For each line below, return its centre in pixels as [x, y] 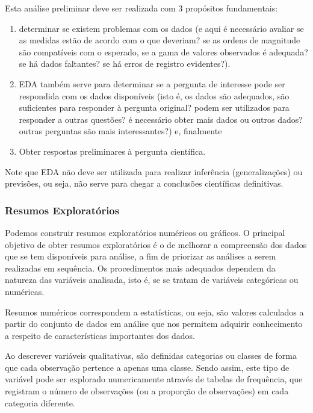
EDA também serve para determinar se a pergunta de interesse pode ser [152, 83]
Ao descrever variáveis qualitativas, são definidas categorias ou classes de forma [151, 356]
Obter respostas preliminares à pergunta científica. [112, 151]
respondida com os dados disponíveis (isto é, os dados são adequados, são [154, 95]
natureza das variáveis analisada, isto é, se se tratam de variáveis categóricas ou [152, 280]
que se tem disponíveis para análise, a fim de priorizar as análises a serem [141, 256]
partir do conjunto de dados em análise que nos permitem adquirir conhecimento [154, 324]
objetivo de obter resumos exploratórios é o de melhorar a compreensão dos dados [156, 244]
